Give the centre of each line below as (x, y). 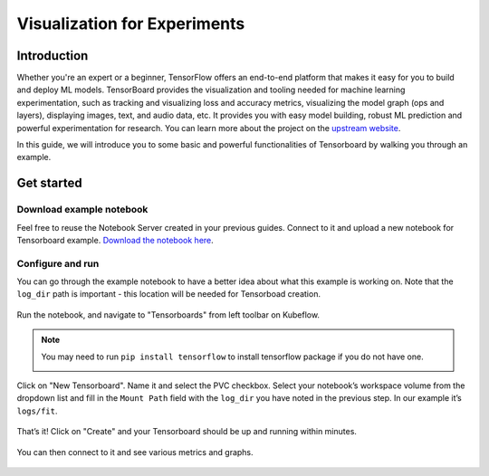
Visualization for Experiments (131, 24)
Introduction (53, 56)
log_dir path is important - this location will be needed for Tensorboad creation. (169, 294)
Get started (49, 183)
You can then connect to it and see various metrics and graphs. (135, 452)
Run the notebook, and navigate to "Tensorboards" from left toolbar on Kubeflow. (168, 314)
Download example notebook (82, 210)
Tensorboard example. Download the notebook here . (115, 240)
